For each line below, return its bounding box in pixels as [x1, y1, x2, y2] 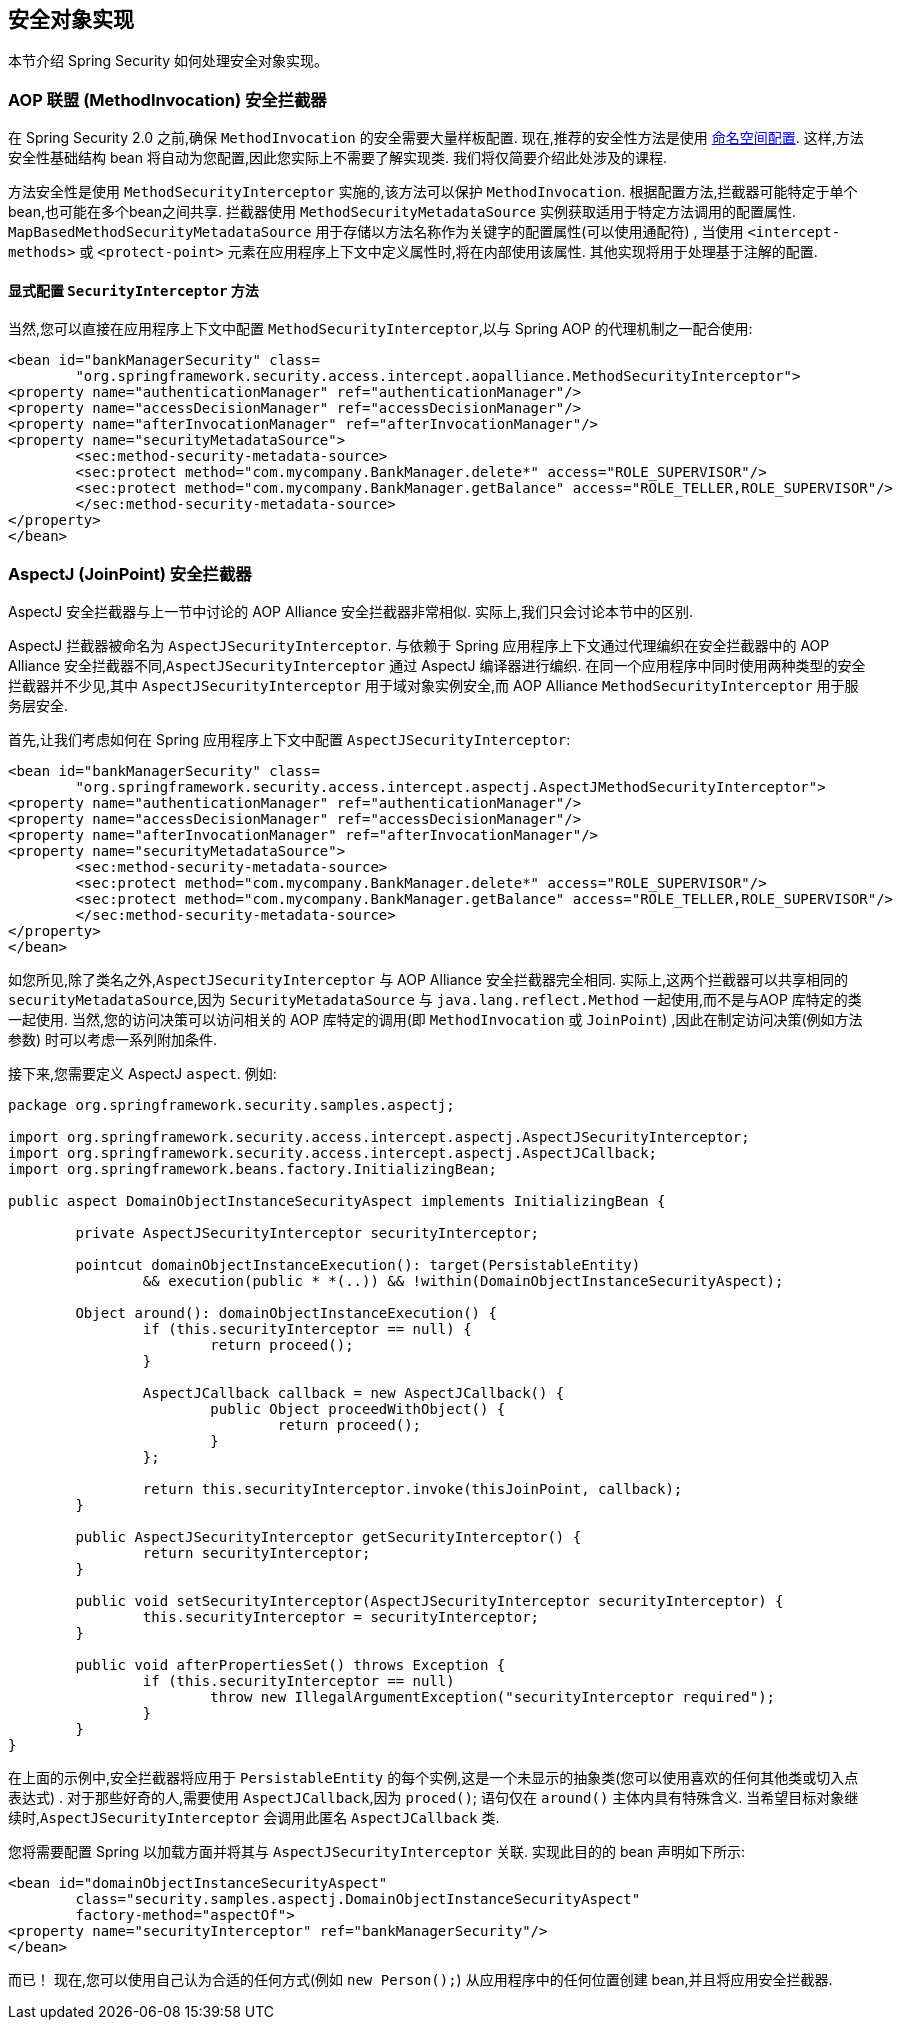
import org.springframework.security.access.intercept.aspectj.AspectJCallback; [8, 1145, 658, 1162]
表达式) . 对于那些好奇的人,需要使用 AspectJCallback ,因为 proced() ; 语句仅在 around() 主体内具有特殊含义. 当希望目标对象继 [8, 1789, 859, 1807]
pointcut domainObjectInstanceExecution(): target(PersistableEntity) [75, 1257, 641, 1274]
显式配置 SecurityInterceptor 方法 [8, 281, 259, 299]
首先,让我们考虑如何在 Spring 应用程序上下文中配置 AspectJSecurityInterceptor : [8, 731, 571, 749]
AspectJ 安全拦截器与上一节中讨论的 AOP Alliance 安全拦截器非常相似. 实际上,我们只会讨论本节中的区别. [8, 603, 694, 621]
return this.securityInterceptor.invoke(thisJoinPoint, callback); [142, 1481, 683, 1498]
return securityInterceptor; [142, 1545, 371, 1562]
